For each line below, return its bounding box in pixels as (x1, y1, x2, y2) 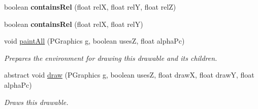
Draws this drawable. (4, 96, 69, 107)
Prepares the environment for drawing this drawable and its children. (4, 52, 217, 63)
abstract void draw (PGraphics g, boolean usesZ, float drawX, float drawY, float (4, 69, 254, 80)
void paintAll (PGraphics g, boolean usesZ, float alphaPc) (4, 35, 185, 46)
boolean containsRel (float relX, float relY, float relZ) (4, 2, 176, 12)
